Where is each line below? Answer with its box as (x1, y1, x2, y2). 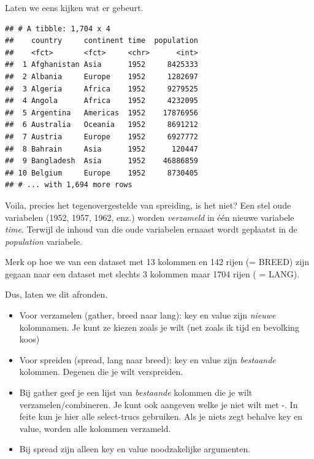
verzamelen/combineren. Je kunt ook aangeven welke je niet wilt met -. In (19, 398, 298, 411)
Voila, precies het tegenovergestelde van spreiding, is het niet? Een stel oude (5, 198, 291, 211)
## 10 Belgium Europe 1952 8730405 (5, 168, 198, 177)
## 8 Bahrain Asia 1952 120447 (5, 144, 198, 153)
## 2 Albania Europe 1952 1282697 (5, 72, 198, 81)
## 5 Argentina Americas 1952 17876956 (5, 108, 198, 117)
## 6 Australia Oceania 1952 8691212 (5, 120, 198, 129)
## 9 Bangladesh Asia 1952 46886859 (5, 156, 198, 166)
